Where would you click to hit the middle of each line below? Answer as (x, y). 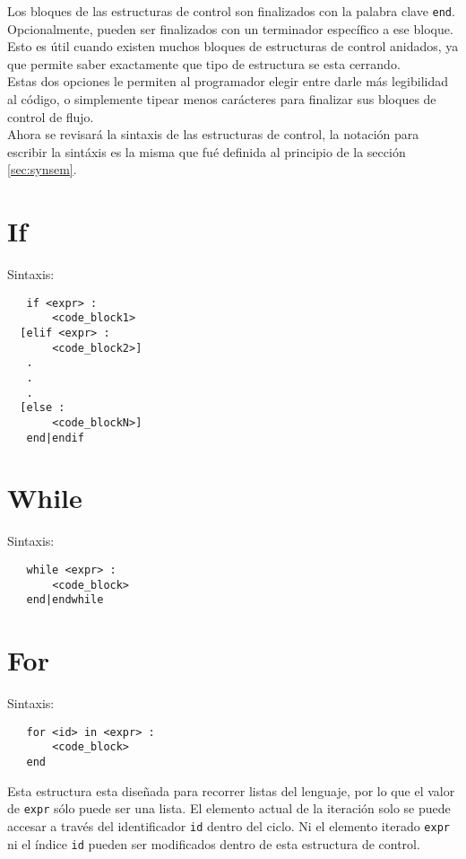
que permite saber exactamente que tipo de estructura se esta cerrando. (204, 63)
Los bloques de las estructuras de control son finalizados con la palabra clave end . (231, 11)
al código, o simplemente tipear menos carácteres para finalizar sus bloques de (222, 99)
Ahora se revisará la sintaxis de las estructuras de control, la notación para (213, 134)
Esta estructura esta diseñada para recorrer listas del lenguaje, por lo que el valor (231, 790)
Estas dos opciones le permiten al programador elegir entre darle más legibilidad (228, 81)
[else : (43, 408)
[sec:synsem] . (42, 169)
